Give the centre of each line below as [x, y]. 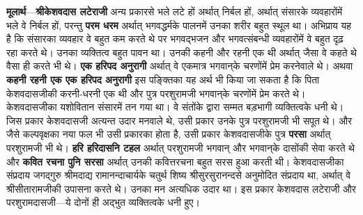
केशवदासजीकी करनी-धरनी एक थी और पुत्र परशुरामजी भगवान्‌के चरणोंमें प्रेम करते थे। [156, 93]
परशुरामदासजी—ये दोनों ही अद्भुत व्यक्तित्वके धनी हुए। [103, 202]
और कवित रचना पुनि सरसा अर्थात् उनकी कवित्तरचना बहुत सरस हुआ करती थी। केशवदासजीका [175, 161]
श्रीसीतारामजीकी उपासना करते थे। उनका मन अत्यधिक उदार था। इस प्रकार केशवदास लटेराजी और [181, 188]
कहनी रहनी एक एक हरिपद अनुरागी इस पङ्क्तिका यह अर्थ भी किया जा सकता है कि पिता [163, 79]
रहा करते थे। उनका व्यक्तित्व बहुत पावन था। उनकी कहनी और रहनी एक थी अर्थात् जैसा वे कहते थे [181, 52]
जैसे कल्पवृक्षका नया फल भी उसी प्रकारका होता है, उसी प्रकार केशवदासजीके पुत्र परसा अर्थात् [169, 134]
